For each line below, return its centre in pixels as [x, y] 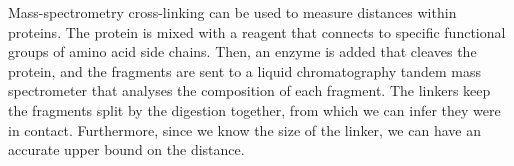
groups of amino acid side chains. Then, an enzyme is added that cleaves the [242, 51]
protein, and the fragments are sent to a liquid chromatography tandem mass [245, 70]
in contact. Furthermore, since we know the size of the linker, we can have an [244, 129]
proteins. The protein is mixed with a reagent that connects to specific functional [257, 31]
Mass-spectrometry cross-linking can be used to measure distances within [232, 12]
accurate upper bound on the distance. [126, 149]
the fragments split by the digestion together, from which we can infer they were [254, 109]
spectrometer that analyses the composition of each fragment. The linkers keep [249, 90]
